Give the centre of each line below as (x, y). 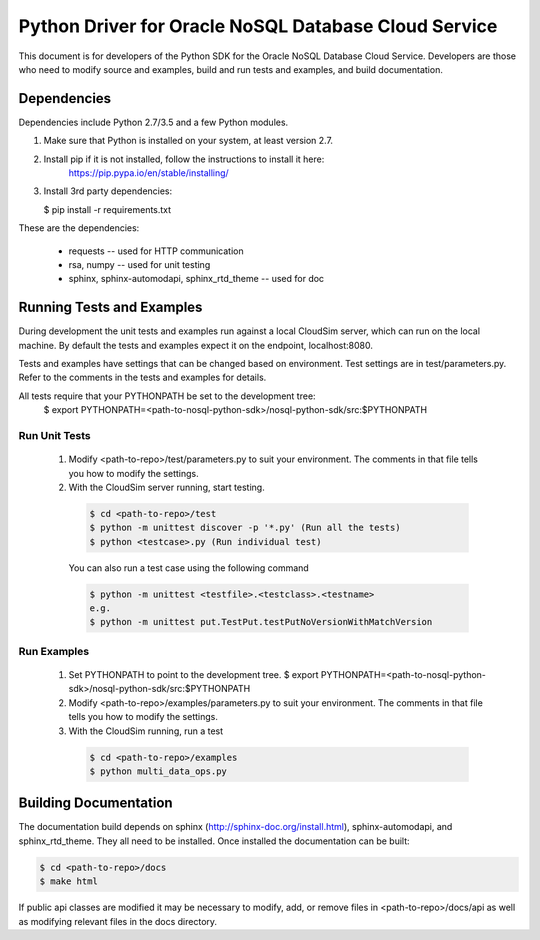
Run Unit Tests (55, 435)
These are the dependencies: (79, 228)
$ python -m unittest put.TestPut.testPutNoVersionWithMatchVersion (261, 622)
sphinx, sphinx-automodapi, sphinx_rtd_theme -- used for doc (196, 279)
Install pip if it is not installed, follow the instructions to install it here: (184, 159)
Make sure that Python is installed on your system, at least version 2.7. (188, 141)
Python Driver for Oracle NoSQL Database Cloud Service (258, 26)
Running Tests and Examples (110, 307)
